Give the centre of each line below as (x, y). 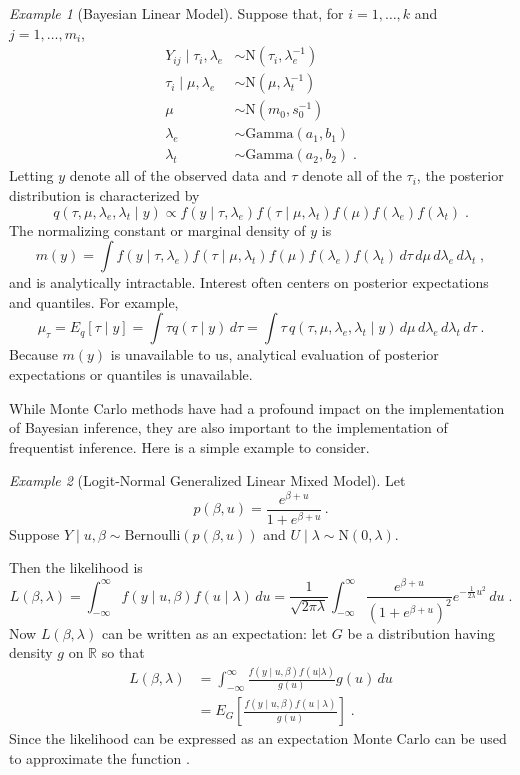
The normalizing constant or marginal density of (157, 229)
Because (33, 354)
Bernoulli (152, 535)
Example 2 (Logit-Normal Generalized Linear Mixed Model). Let (207, 480)
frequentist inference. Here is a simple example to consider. (189, 446)
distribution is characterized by (104, 194)
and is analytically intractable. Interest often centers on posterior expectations (249, 282)
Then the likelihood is (76, 567)
